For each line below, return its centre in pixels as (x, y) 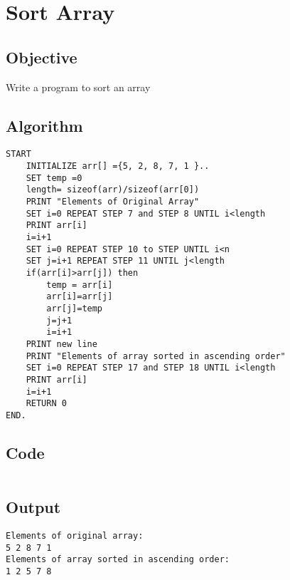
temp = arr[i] (80, 285)
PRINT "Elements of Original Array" (113, 202)
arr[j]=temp (75, 308)
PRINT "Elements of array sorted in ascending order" (156, 356)
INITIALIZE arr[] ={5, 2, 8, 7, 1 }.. (118, 166)
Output (33, 507)
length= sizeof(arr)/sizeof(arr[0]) (113, 190)
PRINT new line (61, 344)
